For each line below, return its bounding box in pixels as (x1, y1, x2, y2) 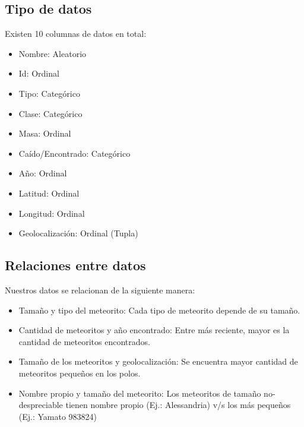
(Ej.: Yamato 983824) (18, 410, 97, 422)
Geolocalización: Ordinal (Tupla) (18, 227, 138, 239)
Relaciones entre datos (5, 256, 146, 274)
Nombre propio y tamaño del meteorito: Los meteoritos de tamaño (18, 387, 261, 399)
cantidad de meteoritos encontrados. (18, 335, 150, 347)
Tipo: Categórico (18, 87, 80, 99)
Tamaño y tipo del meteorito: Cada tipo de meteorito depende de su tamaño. (18, 303, 300, 316)
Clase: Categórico (18, 107, 83, 119)
